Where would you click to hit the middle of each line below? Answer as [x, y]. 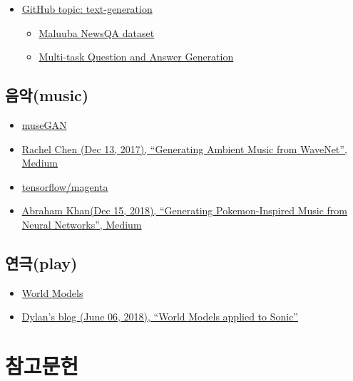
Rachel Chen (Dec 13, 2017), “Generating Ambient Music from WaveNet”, [184, 148]
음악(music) [47, 95]
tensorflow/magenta [65, 186]
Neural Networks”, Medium [82, 224]
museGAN [44, 124]
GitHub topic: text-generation [87, 9]
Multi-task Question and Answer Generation [136, 57]
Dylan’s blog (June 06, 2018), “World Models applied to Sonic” [160, 317]
